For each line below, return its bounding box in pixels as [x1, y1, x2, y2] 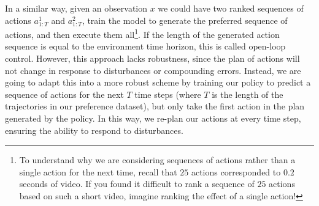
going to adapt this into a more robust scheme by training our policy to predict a [5, 76, 311, 89]
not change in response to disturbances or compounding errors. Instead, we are [5, 64, 301, 76]
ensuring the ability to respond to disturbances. [5, 123, 183, 136]
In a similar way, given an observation [5, 2, 148, 14]
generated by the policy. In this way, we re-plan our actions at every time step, [5, 112, 301, 124]
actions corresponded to [191, 165, 281, 178]
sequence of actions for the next [5, 87, 124, 100]
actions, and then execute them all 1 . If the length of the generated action [5, 26, 280, 40]
